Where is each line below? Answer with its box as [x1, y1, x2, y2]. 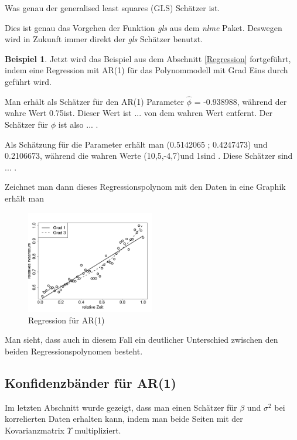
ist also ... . [58, 118, 98, 130]
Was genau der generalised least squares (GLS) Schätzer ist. [5, 2, 220, 13]
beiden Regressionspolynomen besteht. [5, 345, 143, 357]
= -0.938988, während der [194, 95, 287, 107]
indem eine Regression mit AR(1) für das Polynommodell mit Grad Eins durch [5, 64, 288, 76]
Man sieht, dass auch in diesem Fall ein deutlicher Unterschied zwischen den [5, 333, 278, 346]
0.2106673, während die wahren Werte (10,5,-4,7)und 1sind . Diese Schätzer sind [5, 149, 293, 162]
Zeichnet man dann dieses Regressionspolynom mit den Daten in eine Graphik [5, 180, 286, 193]
